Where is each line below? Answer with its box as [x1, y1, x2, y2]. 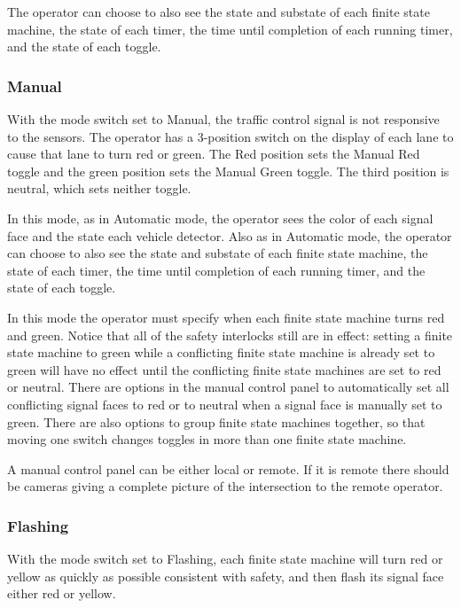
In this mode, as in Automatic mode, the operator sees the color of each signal [7, 208, 434, 227]
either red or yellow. [7, 584, 116, 603]
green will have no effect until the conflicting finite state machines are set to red [7, 360, 441, 378]
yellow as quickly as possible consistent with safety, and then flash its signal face [7, 566, 444, 585]
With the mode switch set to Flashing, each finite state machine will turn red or [7, 550, 443, 568]
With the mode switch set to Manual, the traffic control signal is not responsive [7, 110, 440, 128]
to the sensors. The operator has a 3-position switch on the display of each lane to [7, 127, 454, 145]
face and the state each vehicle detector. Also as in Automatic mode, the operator [7, 226, 452, 245]
